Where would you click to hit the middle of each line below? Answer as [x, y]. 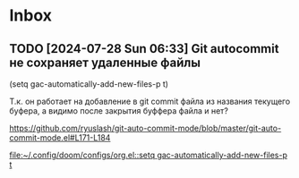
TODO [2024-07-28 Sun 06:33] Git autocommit [144, 49]
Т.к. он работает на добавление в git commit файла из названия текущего [150, 101]
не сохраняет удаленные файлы [105, 62]
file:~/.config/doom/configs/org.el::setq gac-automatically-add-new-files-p [149, 155]
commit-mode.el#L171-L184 [60, 138]
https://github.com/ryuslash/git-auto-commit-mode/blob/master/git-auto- [145, 128]
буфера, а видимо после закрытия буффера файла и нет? [119, 111]
